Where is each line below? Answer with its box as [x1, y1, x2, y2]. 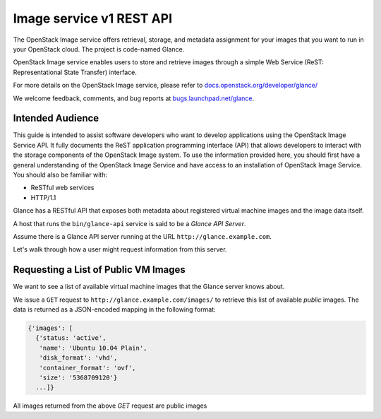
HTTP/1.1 [30, 193, 56, 201]
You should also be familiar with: [13, 170, 107, 179]
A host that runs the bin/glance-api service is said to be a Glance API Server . [13, 219, 246, 228]
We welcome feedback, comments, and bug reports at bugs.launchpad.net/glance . [13, 94, 255, 102]
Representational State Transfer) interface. [13, 68, 137, 76]
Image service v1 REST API [13, 11, 173, 26]
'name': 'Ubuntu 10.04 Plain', [39, 343, 147, 352]
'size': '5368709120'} [39, 373, 118, 382]
